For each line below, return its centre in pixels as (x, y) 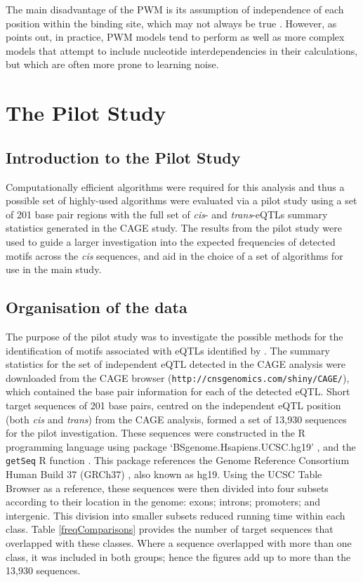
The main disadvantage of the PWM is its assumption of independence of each (175, 9)
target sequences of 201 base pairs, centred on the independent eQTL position (173, 405)
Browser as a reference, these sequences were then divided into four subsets (167, 488)
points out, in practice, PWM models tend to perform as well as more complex (175, 37)
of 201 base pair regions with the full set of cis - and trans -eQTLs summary (167, 214)
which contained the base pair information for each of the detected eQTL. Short (178, 391)
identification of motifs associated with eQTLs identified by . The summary (168, 350)
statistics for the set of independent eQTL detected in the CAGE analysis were (176, 364)
